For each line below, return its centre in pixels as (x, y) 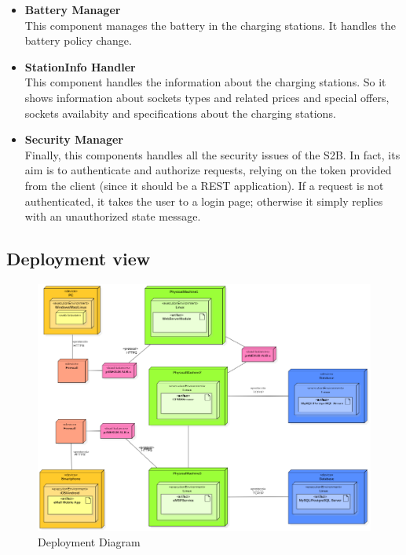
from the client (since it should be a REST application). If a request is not (204, 185)
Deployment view (79, 259)
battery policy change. (78, 40)
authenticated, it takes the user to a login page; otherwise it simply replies (204, 201)
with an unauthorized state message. (113, 216)
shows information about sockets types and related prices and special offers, (207, 97)
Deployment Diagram (89, 542)
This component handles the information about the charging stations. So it (205, 82)
